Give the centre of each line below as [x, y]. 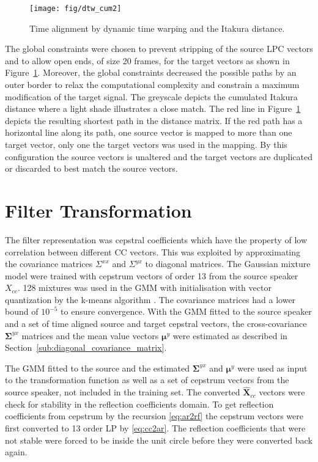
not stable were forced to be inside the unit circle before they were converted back [159, 440]
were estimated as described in [230, 335]
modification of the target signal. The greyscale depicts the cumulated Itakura [151, 96]
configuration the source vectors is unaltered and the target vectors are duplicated [159, 156]
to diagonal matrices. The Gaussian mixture [228, 264]
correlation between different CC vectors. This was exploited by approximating [153, 251]
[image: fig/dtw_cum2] [76, 9]
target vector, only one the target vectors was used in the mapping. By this [146, 144]
